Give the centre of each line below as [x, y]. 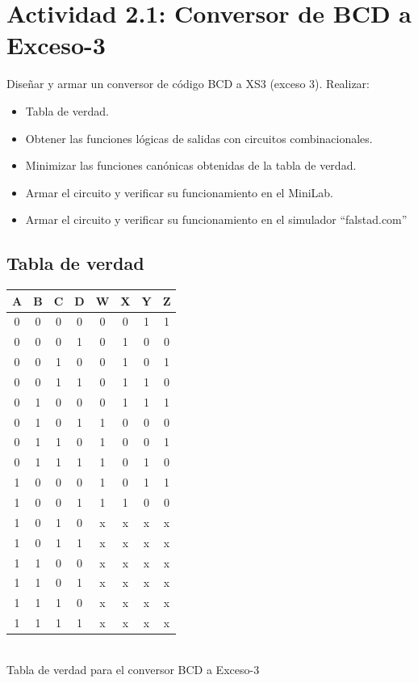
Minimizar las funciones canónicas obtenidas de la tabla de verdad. [191, 165]
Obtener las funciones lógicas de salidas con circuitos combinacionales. [199, 138]
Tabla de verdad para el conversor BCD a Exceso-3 [133, 669]
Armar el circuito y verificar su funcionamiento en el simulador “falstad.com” [216, 219]
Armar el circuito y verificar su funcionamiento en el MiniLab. [180, 192]
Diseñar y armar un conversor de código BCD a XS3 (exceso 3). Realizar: [188, 84]
